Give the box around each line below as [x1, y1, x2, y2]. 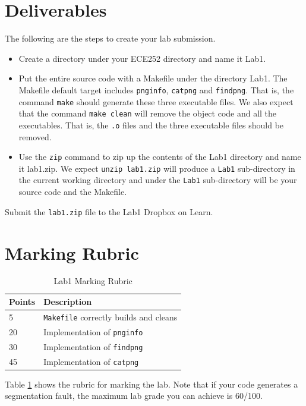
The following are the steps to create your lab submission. [5, 32, 216, 45]
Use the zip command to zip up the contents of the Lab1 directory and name [18, 150, 301, 163]
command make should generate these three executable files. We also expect [18, 95, 294, 108]
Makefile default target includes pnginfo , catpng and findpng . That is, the [18, 83, 294, 96]
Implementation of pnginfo [43, 325, 143, 338]
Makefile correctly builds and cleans [43, 310, 178, 323]
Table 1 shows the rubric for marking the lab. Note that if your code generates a [5, 377, 298, 390]
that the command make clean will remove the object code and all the [18, 107, 277, 119]
